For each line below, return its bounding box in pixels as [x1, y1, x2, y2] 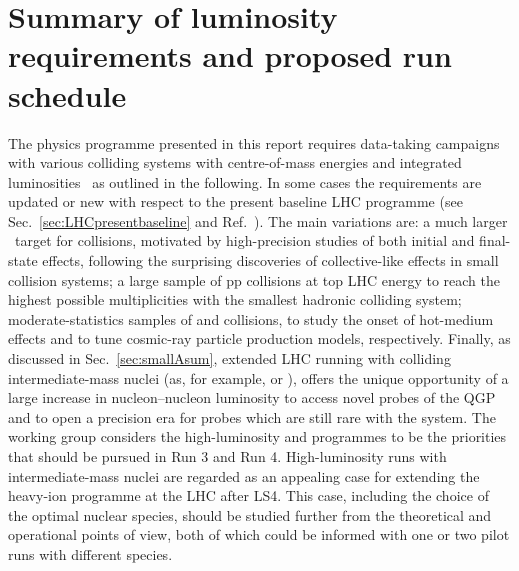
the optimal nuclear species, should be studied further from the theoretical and [8, 504, 492, 525]
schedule [8, 74, 127, 115]
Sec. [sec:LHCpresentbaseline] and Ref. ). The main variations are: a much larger [8, 210, 508, 231]
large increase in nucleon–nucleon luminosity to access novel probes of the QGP [8, 387, 496, 408]
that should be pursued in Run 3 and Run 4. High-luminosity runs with [8, 446, 447, 466]
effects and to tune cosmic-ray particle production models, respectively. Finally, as [8, 328, 511, 349]
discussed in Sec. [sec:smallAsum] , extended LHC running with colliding [8, 348, 451, 369]
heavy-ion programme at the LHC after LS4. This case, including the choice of [8, 485, 489, 506]
